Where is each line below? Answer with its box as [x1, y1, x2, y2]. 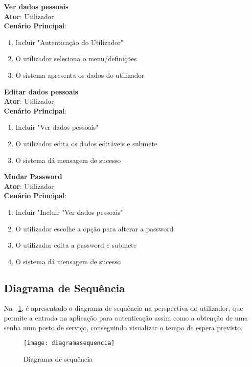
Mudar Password [4, 171, 62, 182]
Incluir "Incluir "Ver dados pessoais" [15, 206, 123, 217]
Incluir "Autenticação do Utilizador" [15, 37, 123, 47]
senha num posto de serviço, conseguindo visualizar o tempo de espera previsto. [4, 322, 243, 332]
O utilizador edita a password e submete [15, 240, 137, 250]
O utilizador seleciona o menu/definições [15, 53, 137, 64]
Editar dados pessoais [4, 86, 78, 96]
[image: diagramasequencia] [23, 340, 115, 347]
